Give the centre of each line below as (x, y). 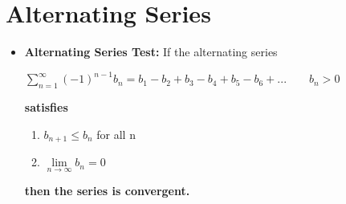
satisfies (46, 107)
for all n (116, 134)
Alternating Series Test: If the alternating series (151, 52)
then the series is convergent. (107, 191)
